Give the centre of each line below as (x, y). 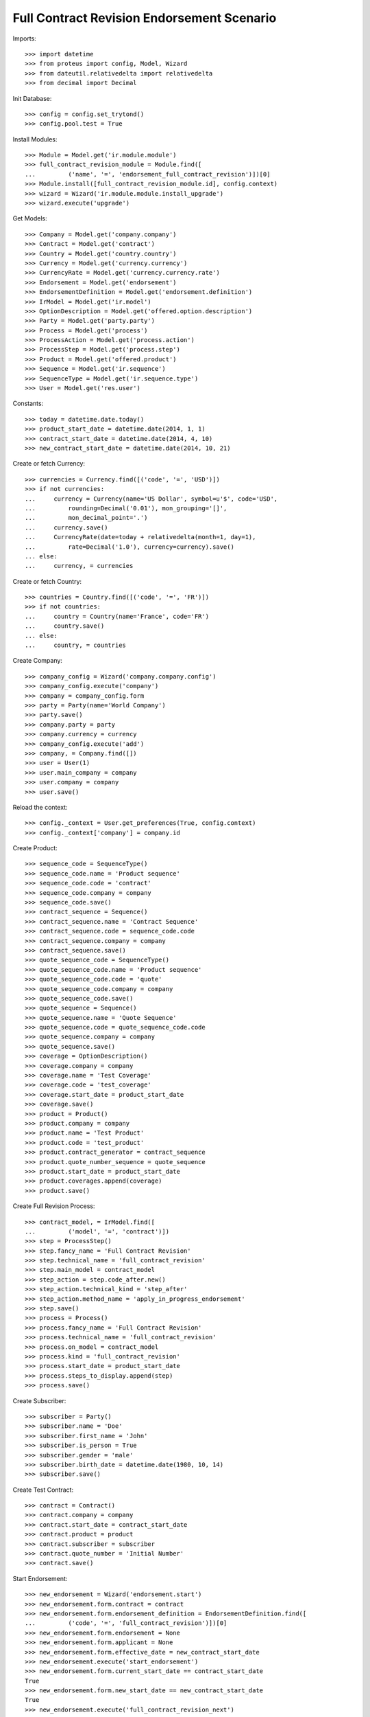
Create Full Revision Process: (54, 1206)
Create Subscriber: (39, 1400)
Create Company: (38, 661)
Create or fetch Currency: (49, 464)
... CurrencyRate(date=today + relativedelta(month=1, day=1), (140, 537)
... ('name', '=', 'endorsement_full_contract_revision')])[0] (148, 174)
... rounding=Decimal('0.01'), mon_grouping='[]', (126, 508)
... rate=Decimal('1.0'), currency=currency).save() (129, 547)
